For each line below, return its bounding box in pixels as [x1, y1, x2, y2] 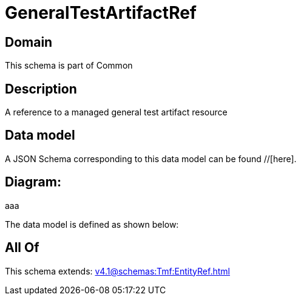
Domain [5, 34, 53, 50]
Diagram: [5, 174, 61, 190]
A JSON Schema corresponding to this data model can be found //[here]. [5, 153, 297, 164]
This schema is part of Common [5, 60, 133, 71]
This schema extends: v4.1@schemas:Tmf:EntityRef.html [5, 265, 230, 276]
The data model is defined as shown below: [5, 219, 179, 230]
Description [5, 81, 77, 97]
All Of [5, 240, 39, 256]
